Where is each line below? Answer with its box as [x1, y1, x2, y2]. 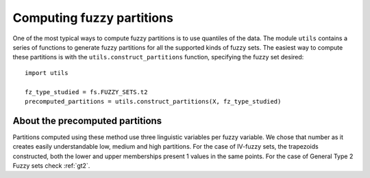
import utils [25, 69, 69, 76]
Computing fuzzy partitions [12, 10, 174, 25]
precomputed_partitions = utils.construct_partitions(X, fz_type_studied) [25, 98, 282, 105]
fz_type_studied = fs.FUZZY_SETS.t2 [25, 88, 148, 95]
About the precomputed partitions [12, 115, 162, 126]
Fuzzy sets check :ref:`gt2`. [12, 161, 90, 170]
